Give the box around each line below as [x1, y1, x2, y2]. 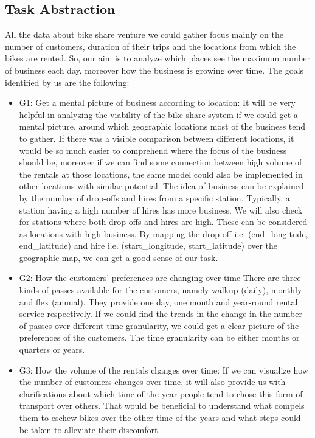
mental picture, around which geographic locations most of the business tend [19, 120, 306, 133]
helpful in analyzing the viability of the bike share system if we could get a [19, 108, 298, 120]
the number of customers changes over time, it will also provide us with [19, 375, 286, 388]
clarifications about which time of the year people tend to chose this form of [19, 387, 303, 400]
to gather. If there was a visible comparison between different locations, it [19, 131, 294, 144]
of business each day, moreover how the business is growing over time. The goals [5, 63, 304, 76]
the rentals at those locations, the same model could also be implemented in [19, 167, 303, 180]
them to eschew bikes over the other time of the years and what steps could [19, 411, 301, 424]
